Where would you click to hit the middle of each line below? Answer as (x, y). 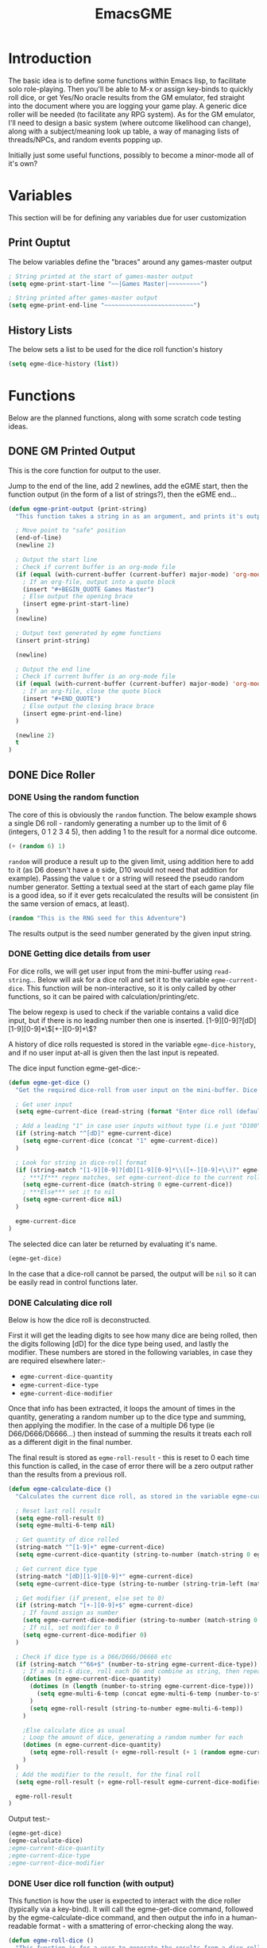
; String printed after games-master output (83, 298)
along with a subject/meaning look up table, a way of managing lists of (124, 131)
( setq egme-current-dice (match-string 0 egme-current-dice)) (128, 1185)
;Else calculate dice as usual (74, 1730)
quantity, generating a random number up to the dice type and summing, (127, 1416)
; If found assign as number (71, 1613)
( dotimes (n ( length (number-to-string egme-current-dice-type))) (141, 1687)
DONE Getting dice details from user (79, 954)
